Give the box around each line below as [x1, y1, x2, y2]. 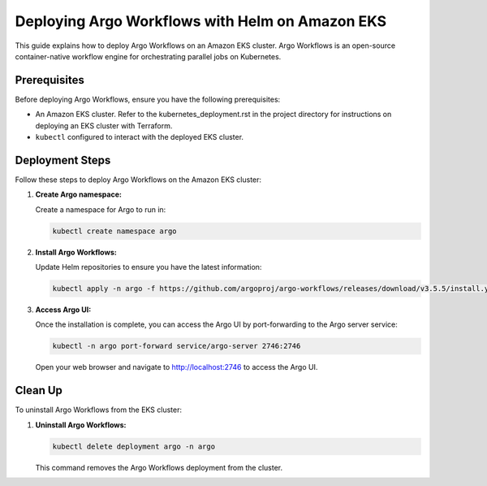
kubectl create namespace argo [52, 226, 178, 236]
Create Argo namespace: [35, 189, 122, 199]
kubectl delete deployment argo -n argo [52, 441, 215, 451]
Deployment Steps [15, 153, 111, 167]
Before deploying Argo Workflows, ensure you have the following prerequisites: [15, 94, 281, 104]
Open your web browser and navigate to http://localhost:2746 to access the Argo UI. [35, 362, 318, 372]
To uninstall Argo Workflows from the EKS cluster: [15, 405, 183, 414]
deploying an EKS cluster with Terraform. [35, 120, 173, 130]
